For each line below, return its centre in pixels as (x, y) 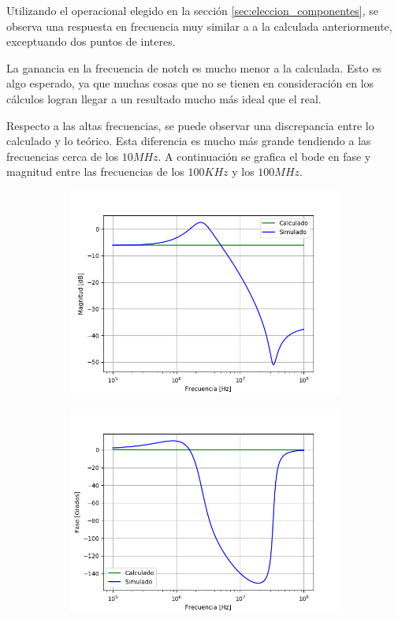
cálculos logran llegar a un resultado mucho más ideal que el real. (164, 98)
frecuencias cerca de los (63, 156)
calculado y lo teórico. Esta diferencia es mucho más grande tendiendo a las (189, 141)
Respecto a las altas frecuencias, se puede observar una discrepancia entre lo (190, 125)
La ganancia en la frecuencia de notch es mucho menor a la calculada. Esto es (194, 67)
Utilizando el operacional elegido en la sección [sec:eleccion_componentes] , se (193, 10)
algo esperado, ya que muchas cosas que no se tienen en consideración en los (190, 83)
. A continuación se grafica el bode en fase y (264, 156)
